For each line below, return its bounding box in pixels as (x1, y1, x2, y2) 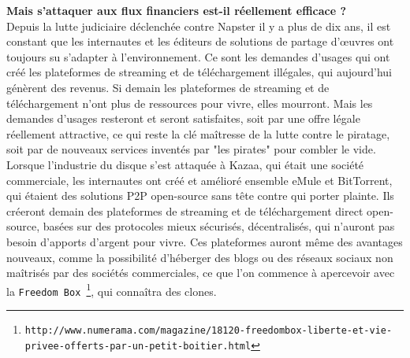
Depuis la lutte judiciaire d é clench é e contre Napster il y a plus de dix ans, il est (6, 17, 391, 34)
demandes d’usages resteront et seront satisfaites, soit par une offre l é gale (6, 110, 360, 127)
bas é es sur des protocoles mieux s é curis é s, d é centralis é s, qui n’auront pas (43, 218, 395, 234)
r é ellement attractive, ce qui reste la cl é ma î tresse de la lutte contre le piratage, (6, 125, 390, 142)
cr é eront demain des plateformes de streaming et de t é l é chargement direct (6, 202, 363, 219)
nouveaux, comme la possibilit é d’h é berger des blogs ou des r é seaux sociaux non (6, 249, 393, 265)
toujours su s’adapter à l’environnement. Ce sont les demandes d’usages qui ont (6, 48, 390, 65)
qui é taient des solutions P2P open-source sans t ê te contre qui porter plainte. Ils (6, 187, 394, 204)
